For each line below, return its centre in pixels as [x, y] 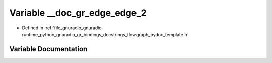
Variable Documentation [48, 49]
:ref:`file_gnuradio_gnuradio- [74, 28]
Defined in [33, 28]
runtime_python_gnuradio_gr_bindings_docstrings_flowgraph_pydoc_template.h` [105, 34]
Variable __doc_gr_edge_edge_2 [78, 13]
